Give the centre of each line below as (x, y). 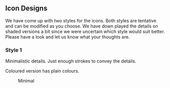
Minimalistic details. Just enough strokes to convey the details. (71, 61)
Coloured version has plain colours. (42, 71)
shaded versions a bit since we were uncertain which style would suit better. (85, 31)
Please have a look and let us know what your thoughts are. (67, 37)
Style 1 (14, 50)
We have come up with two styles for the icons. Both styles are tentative (81, 20)
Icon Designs (26, 8)
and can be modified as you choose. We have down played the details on (82, 26)
